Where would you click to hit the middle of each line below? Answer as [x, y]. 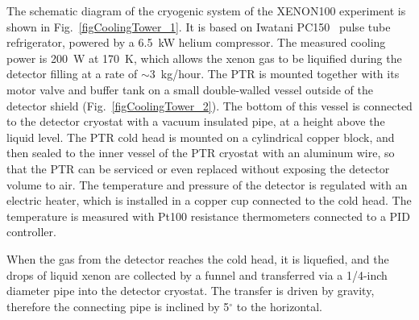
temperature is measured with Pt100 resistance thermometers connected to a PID [208, 216]
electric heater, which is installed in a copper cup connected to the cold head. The [209, 200]
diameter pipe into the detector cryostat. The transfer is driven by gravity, [191, 291]
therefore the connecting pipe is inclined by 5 [118, 306]
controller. [31, 232]
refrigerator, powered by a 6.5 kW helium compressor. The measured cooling [196, 42]
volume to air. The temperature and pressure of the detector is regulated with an [207, 184]
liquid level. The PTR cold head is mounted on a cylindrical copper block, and [201, 137]
